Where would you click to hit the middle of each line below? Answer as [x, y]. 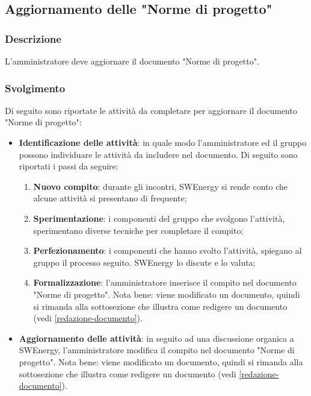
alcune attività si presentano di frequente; [110, 198]
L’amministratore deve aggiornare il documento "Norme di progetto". [132, 61]
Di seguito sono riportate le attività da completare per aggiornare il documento [151, 110]
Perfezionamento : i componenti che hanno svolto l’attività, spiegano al [168, 250]
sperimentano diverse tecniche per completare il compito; [138, 230]
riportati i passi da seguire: [69, 166]
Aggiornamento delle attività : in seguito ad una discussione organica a [156, 338]
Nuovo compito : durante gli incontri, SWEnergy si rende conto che [160, 186]
